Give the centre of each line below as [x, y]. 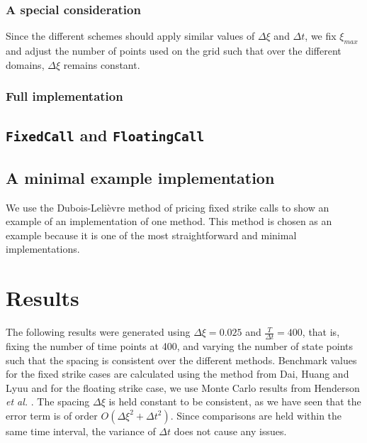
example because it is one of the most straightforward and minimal [151, 235]
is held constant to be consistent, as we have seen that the [235, 401]
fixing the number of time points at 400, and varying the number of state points [179, 345]
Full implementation [64, 96]
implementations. [43, 249]
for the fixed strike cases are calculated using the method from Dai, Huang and [177, 374]
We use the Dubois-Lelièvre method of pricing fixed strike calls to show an [168, 207]
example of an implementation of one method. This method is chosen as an [169, 221]
